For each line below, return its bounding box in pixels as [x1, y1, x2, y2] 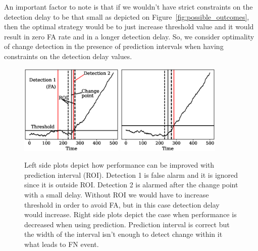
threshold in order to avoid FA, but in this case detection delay [24, 199, 220, 210]
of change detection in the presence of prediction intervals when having [4, 41, 224, 52]
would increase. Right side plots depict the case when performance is [24, 209, 237, 220]
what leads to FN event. [24, 238, 99, 249]
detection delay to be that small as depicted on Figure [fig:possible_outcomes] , [4, 11, 249, 22]
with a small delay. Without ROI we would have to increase [24, 189, 209, 199]
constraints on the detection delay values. [4, 51, 132, 61]
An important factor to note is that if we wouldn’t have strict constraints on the [4, 2, 253, 12]
